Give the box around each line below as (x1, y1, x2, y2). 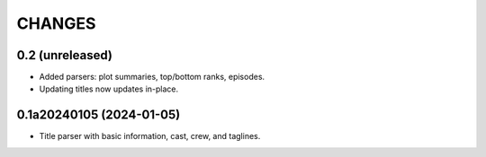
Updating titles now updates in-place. (39, 83, 179, 94)
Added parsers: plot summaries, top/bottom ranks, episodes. (39, 72, 265, 83)
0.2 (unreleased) (16, 48, 112, 63)
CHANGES (16, 13, 96, 33)
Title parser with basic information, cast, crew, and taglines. (39, 131, 261, 142)
